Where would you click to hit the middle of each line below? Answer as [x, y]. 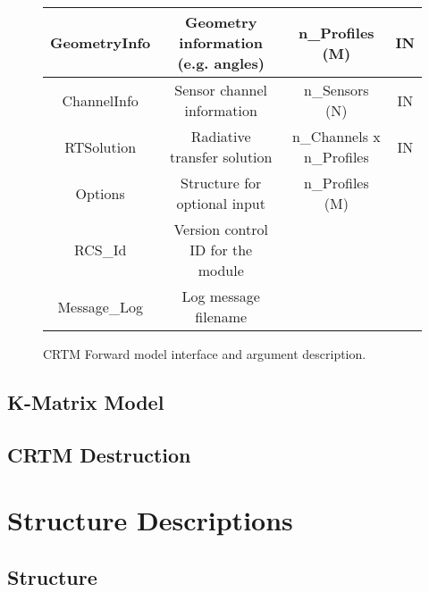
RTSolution [101, 146]
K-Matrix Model [86, 401]
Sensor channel [221, 90]
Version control [221, 229]
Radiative [221, 136]
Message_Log [100, 306]
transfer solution [221, 157]
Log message [221, 296]
